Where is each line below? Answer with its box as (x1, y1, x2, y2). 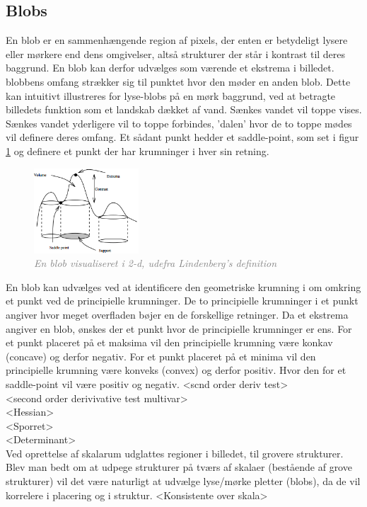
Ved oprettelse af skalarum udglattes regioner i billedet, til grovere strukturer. (6, 445, 344, 460)
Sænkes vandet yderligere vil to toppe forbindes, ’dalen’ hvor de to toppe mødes (6, 115, 352, 130)
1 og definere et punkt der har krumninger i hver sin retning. (6, 143, 269, 158)
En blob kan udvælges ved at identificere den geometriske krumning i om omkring (6, 279, 361, 294)
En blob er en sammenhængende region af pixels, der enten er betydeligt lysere (6, 33, 348, 47)
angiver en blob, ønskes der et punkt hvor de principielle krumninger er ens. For (6, 321, 352, 336)
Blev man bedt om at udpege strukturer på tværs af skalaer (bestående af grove (6, 460, 352, 474)
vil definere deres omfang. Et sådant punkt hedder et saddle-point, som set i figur (6, 130, 359, 144)
